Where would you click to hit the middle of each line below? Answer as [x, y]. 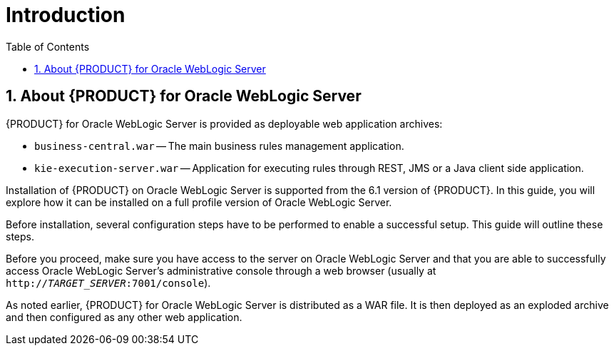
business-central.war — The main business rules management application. [219, 146]
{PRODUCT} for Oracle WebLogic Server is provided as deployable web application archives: [224, 123]
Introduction [66, 15]
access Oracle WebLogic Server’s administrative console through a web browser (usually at [221, 270]
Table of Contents [48, 46]
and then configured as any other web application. [124, 317]
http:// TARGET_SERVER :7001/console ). [108, 283]
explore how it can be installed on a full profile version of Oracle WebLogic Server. [199, 202]
